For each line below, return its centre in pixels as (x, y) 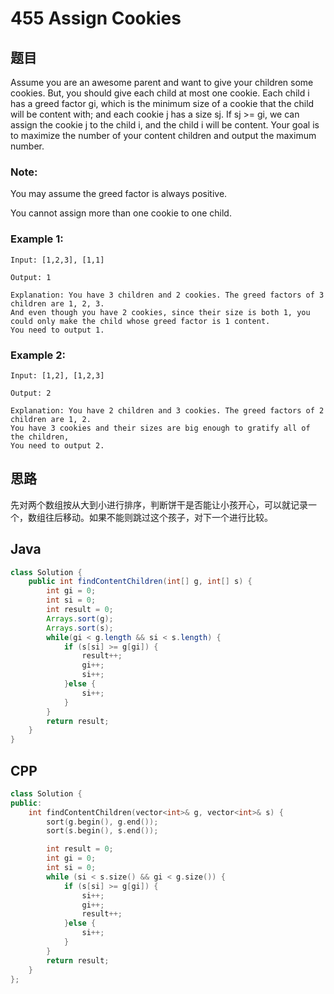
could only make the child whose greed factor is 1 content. (140, 321)
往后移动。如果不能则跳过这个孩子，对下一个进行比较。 (158, 517)
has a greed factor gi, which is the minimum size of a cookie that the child (162, 103)
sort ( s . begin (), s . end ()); (102, 831)
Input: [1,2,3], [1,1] (57, 260)
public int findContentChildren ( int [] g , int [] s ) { (140, 582)
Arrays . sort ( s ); (80, 628)
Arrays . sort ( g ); (80, 618)
